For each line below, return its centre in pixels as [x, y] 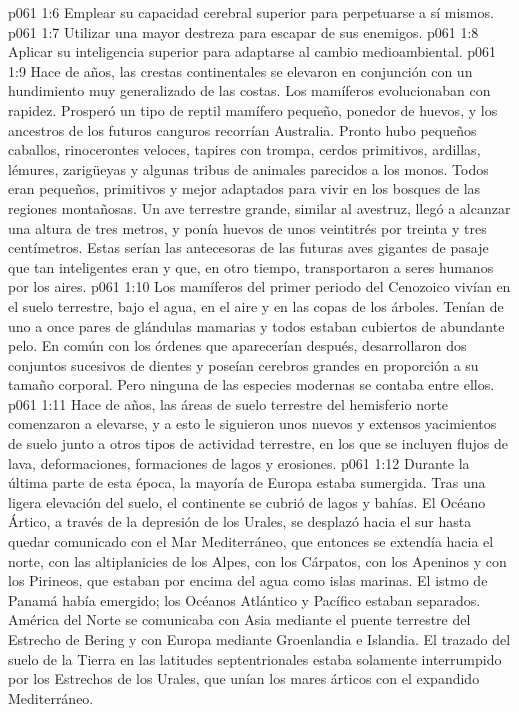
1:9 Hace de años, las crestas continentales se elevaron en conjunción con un [240, 70]
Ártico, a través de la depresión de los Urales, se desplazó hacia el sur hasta [240, 521]
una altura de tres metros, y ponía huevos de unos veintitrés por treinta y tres [247, 227]
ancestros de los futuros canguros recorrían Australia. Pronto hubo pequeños [242, 129]
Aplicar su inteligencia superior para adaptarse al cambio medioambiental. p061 [252, 51]
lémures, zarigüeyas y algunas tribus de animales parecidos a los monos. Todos [248, 168]
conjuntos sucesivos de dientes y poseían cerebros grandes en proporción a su [243, 364]
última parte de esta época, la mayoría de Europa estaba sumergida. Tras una [247, 482]
